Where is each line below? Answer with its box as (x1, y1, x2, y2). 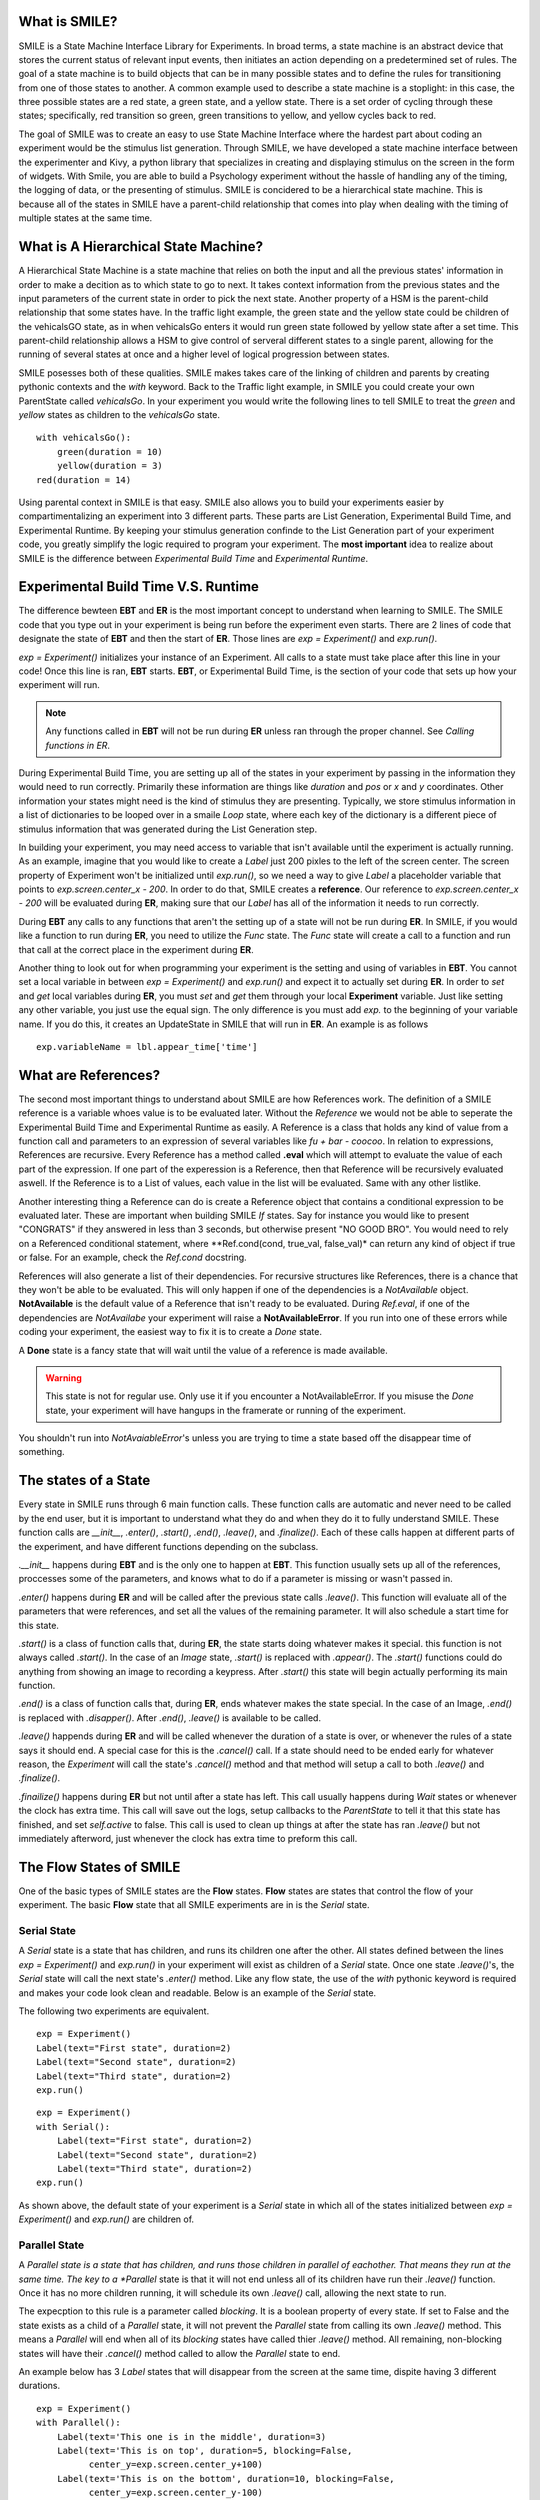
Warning (45, 1371, 82, 1384)
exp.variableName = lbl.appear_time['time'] (36, 1041, 259, 1052)
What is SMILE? (18, 13, 118, 30)
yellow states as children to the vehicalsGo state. (18, 409, 220, 421)
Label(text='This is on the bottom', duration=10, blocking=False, (56, 2473, 395, 2484)
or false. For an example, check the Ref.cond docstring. (18, 1251, 247, 1264)
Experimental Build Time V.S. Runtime (18, 578, 260, 595)
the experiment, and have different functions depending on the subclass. (18, 1540, 319, 1552)
